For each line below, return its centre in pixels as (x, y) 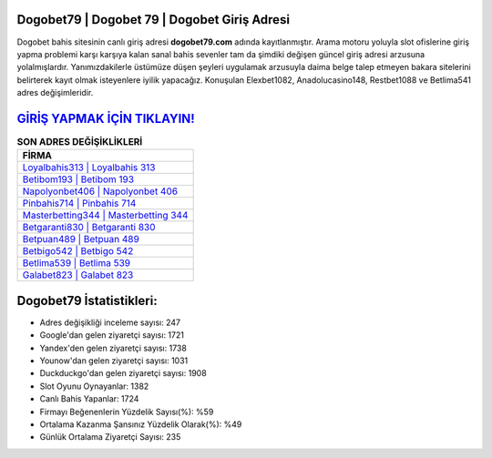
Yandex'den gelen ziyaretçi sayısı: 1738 (113, 348)
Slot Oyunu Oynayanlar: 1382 (94, 386)
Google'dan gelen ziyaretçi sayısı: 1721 (112, 335)
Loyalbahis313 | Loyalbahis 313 (89, 168)
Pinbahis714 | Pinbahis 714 (79, 203)
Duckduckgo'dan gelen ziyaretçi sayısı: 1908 (123, 373)
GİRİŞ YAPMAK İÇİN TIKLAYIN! (106, 118)
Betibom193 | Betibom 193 (78, 179)
